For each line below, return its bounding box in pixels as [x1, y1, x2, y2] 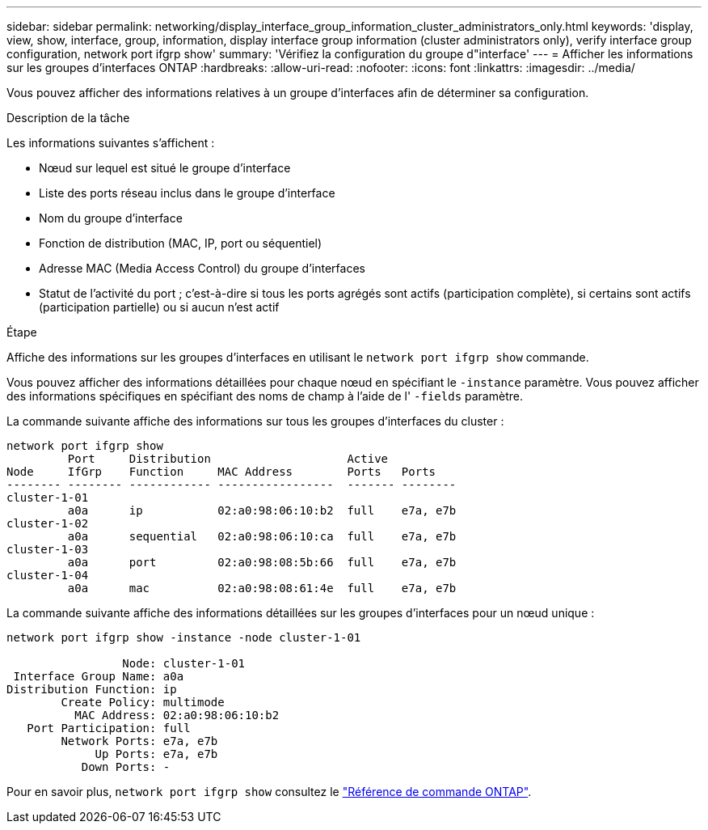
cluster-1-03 [6, 543, 89, 556]
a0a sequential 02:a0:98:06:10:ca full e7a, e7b [67, 530, 457, 543]
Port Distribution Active [67, 452, 389, 465]
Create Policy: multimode [61, 696, 225, 709]
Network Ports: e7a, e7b [61, 735, 218, 747]
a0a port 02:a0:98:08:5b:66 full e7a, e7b [67, 556, 457, 569]
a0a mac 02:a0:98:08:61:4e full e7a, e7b [67, 582, 457, 595]
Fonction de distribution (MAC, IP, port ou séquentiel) [39, 236, 322, 250]
